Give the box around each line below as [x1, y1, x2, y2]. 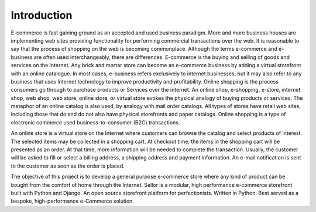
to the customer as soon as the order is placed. [11, 162, 125, 169]
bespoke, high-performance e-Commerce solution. [11, 197, 135, 204]
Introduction [11, 9, 73, 22]
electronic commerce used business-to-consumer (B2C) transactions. [11, 119, 180, 126]
